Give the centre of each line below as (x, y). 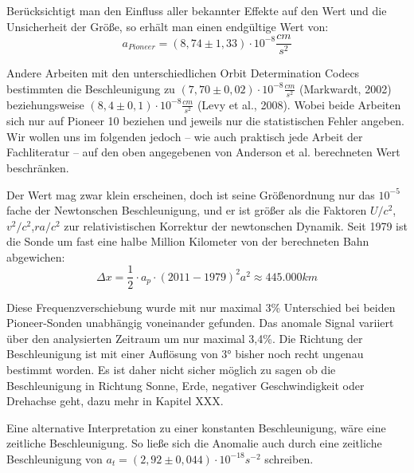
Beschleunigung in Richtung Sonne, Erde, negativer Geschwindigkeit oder (186, 385)
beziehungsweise (45, 104)
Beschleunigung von (55, 458)
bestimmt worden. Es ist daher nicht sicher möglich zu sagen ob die (171, 369)
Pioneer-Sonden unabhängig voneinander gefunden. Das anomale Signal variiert (200, 323)
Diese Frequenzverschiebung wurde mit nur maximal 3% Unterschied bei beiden (201, 307)
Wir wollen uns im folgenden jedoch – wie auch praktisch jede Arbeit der (185, 136)
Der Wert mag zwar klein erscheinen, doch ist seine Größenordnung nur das (191, 194)
